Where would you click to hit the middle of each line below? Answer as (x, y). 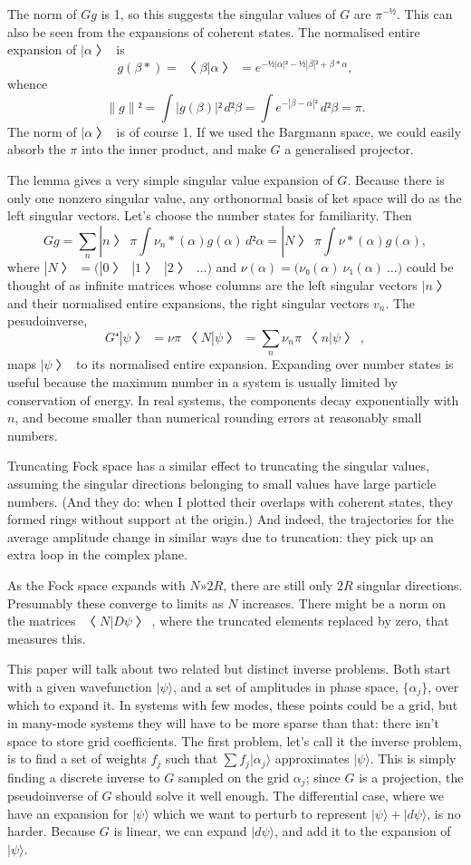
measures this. (47, 638)
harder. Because (52, 831)
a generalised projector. (349, 149)
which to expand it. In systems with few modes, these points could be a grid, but (233, 705)
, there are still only (278, 584)
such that (192, 758)
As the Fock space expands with (96, 584)
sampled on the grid (234, 777)
